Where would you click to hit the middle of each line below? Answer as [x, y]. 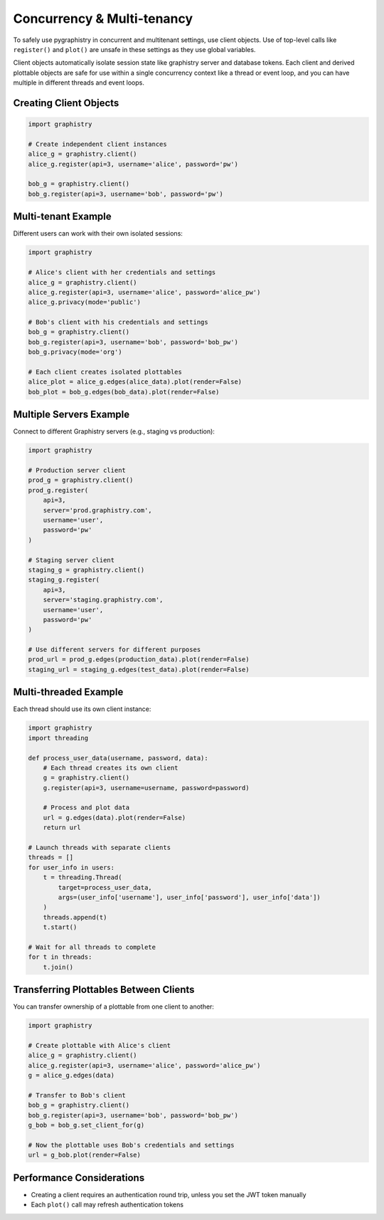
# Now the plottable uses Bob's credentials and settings [131, 1145]
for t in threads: [60, 957]
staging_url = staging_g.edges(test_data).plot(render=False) [139, 669]
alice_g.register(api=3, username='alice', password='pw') [133, 164]
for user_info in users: [71, 867]
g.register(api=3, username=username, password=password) [146, 788]
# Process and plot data [86, 808]
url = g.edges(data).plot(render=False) [114, 817]
